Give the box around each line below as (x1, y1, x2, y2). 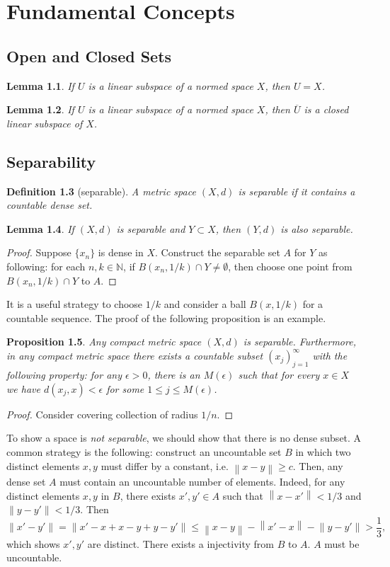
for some (106, 381, 144, 396)
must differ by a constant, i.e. (101, 458, 229, 473)
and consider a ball (164, 297, 246, 311)
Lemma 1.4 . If (6, 221, 74, 236)
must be (324, 536, 360, 551)
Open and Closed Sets (6, 45, 172, 67)
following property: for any (6, 367, 122, 382)
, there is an (147, 367, 200, 382)
